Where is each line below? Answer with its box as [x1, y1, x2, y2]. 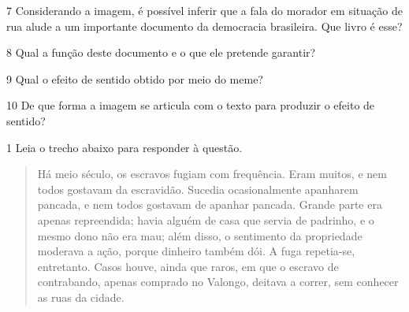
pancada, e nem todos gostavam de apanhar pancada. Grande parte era [37, 196, 382, 213]
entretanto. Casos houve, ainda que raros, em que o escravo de [37, 258, 339, 274]
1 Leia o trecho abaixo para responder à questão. [6, 139, 243, 155]
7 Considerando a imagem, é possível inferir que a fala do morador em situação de [6, 2, 403, 18]
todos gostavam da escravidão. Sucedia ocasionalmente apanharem [37, 180, 359, 197]
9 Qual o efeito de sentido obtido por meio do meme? [6, 70, 263, 87]
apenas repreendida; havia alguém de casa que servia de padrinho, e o [37, 211, 374, 228]
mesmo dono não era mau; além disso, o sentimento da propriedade [37, 227, 363, 243]
